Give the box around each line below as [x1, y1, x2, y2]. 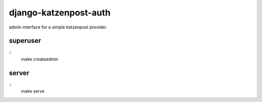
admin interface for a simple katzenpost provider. [9, 24, 108, 30]
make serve [21, 88, 45, 94]
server [9, 69, 30, 77]
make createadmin [21, 56, 58, 62]
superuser [9, 37, 41, 45]
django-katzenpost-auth [9, 7, 111, 18]
